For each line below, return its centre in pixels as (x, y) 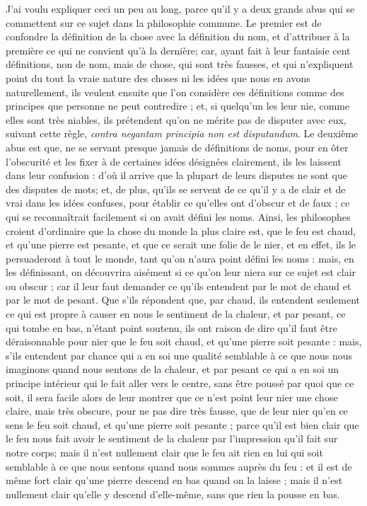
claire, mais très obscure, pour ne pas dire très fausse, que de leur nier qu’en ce (177, 411)
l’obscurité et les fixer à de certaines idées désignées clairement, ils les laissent (174, 161)
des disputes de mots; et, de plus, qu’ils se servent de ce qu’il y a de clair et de (176, 189)
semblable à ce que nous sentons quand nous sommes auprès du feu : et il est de (179, 466)
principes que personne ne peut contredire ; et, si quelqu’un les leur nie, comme (178, 106)
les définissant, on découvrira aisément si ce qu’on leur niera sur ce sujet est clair (181, 272)
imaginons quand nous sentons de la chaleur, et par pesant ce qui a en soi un (173, 369)
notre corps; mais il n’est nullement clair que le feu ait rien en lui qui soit (164, 452)
